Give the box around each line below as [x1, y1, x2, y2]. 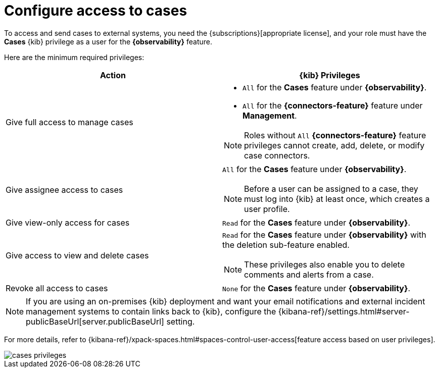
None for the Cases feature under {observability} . [222, 283, 411, 293]
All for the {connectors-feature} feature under [242, 100, 423, 111]
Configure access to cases [4, 2, 187, 19]
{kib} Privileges [299, 70, 360, 80]
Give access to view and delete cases [6, 250, 149, 260]
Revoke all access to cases [6, 283, 108, 293]
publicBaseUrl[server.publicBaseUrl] [26, 316, 164, 327]
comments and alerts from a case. [244, 269, 374, 280]
